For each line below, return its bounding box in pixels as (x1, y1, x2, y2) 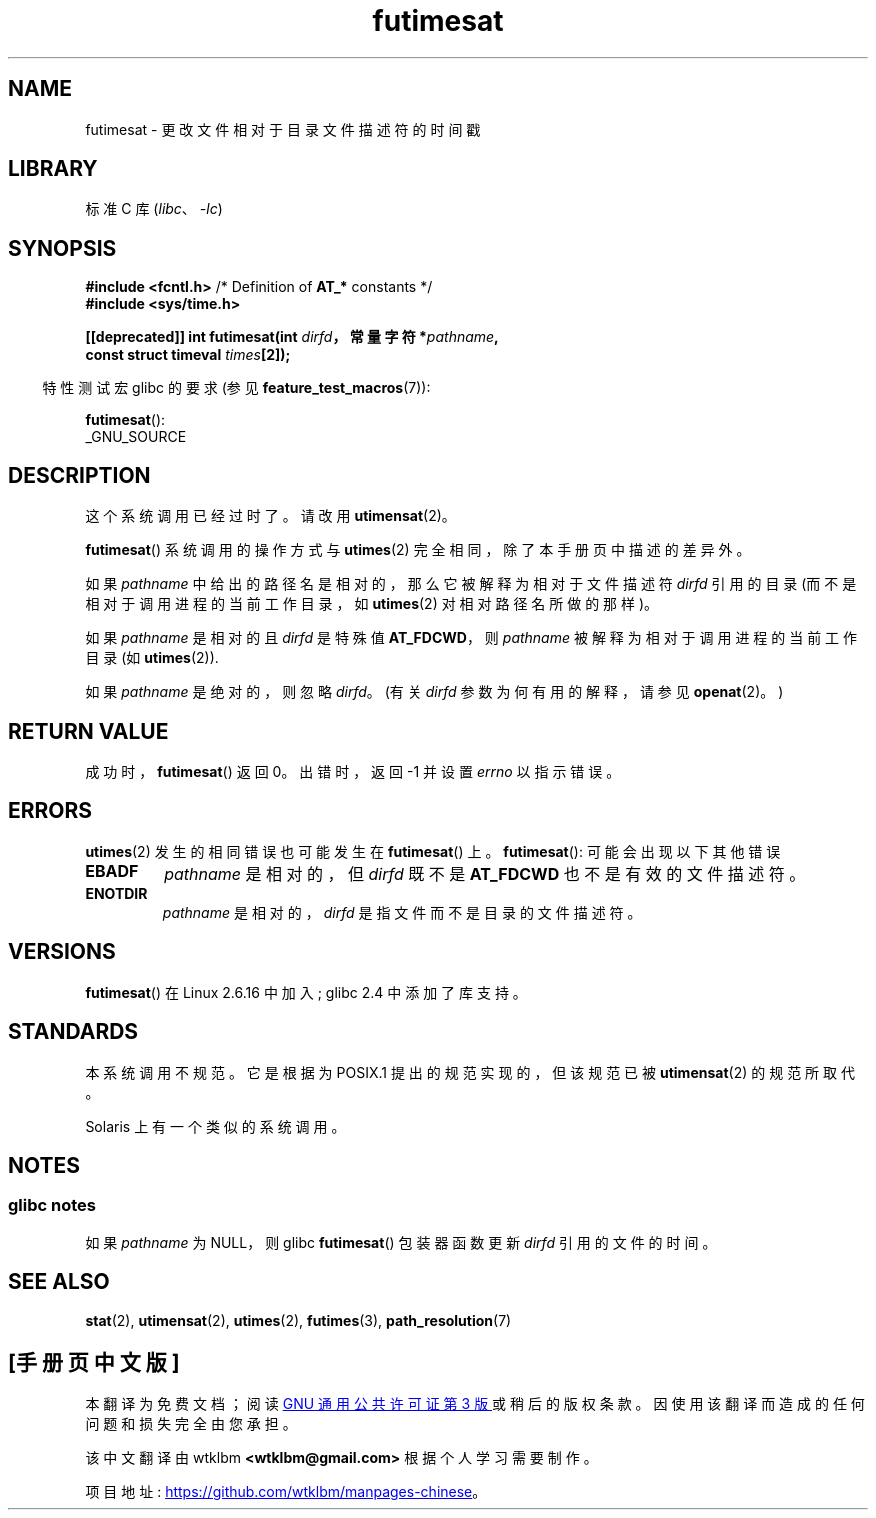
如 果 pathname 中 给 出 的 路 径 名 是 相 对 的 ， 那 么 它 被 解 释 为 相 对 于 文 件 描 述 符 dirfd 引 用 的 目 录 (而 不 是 (85, 575, 857, 593)
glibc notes (8, 1195, 96, 1216)
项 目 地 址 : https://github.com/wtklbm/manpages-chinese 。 (85, 1483, 487, 1501)
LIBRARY (8, 156, 98, 182)
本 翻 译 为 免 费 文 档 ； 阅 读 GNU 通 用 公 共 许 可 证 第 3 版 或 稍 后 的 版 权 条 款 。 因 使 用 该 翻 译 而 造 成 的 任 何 (85, 1395, 865, 1413)
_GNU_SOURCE (85, 428, 187, 446)
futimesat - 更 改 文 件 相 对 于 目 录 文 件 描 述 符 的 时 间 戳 (85, 120, 481, 138)
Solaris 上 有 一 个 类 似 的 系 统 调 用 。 (85, 1117, 346, 1135)
